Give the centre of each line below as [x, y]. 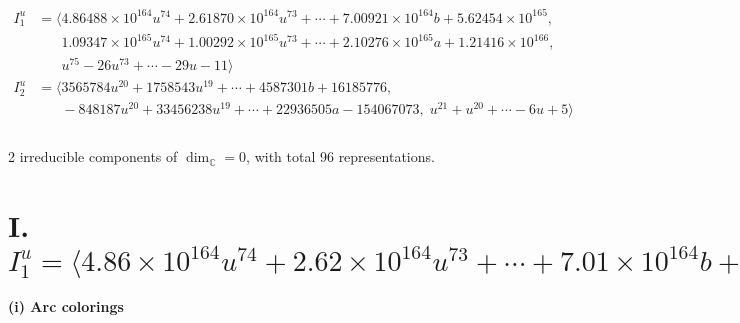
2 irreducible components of [93, 156]
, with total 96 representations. [340, 156]
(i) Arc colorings [66, 306]
